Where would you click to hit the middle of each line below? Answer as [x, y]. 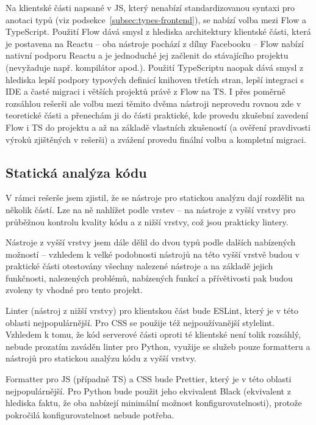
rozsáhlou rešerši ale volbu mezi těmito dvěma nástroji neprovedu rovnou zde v [153, 103]
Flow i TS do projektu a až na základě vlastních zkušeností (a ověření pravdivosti [158, 127]
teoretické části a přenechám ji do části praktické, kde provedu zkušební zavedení [157, 115]
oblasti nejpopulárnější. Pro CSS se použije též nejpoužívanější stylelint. [140, 322]
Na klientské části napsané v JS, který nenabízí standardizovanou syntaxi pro [150, 7]
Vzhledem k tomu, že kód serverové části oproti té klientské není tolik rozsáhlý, [153, 334]
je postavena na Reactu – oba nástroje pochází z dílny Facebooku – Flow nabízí [155, 43]
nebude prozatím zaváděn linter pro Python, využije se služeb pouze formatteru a [158, 346]
